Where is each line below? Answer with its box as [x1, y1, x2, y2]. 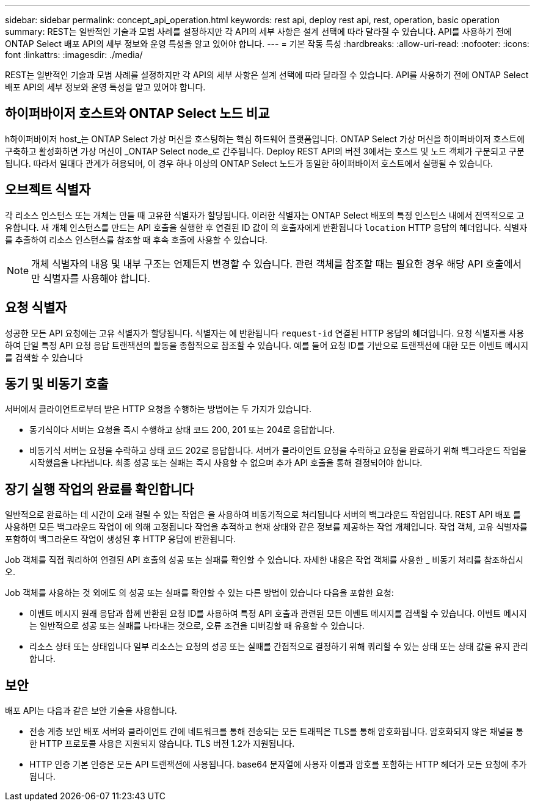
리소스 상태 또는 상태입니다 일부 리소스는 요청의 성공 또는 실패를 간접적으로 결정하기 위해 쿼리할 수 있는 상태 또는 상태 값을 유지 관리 [29, 641, 528, 652]
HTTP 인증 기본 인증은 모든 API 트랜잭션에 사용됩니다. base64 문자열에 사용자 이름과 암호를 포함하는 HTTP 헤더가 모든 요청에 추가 [29, 759, 527, 770]
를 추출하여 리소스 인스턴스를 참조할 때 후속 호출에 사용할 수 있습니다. [5, 234, 267, 245]
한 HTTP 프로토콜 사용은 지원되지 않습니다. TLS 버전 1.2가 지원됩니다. [29, 738, 295, 749]
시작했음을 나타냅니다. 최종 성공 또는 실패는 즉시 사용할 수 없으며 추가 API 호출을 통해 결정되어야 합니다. [29, 457, 423, 468]
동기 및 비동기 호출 [5, 376, 109, 391]
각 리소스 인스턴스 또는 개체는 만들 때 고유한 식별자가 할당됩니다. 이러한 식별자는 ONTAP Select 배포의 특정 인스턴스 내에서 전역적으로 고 [5, 209, 525, 220]
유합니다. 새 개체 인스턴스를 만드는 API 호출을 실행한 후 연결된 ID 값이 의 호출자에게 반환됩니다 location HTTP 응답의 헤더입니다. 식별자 [5, 222, 528, 233]
